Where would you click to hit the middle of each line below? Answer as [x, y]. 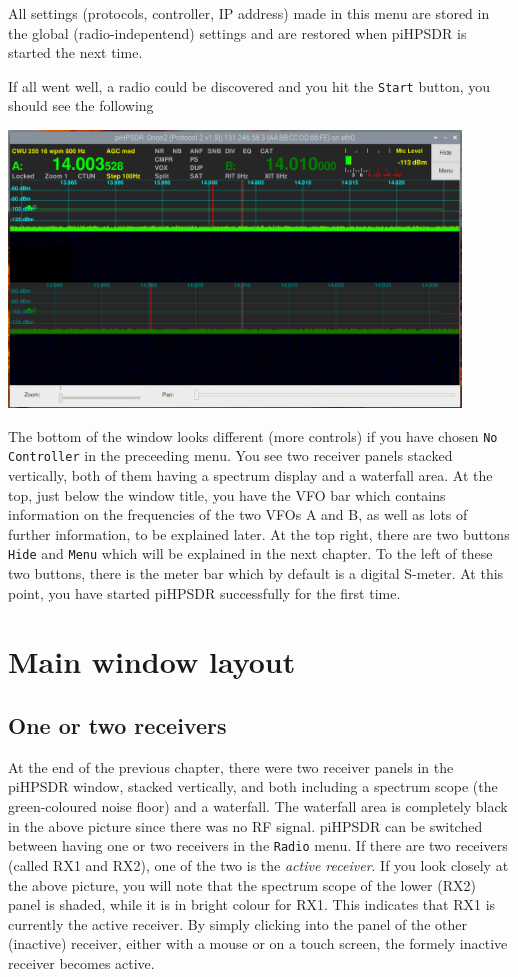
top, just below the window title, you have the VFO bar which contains [227, 494]
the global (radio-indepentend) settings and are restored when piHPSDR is [237, 32]
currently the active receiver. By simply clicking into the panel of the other [237, 923]
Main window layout [152, 661]
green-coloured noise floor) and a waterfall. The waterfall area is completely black [258, 806]
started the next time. [75, 52]
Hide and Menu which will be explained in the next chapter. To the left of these [250, 553]
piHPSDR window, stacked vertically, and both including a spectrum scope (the [253, 786]
